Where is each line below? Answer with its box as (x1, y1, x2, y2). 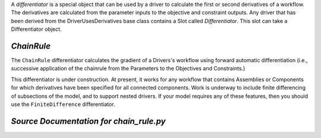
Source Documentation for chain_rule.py (11, 116, 166, 126)
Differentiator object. (11, 25, 62, 33)
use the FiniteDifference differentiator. (11, 101, 115, 108)
